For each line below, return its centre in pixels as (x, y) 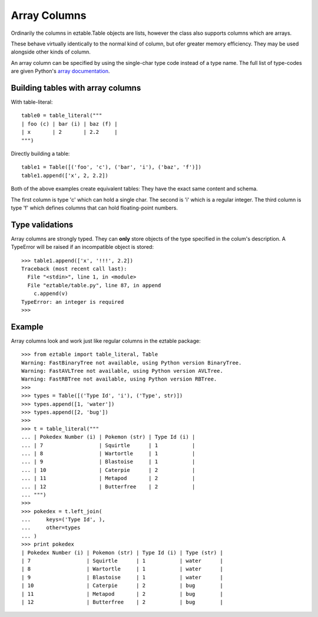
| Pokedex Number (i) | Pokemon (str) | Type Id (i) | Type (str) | (122, 552)
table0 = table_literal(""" (62, 116)
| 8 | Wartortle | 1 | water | (122, 569)
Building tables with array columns (76, 88)
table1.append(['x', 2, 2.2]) (65, 175)
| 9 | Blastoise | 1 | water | (122, 577)
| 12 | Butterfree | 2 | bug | (122, 602)
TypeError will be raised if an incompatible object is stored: (82, 247)
